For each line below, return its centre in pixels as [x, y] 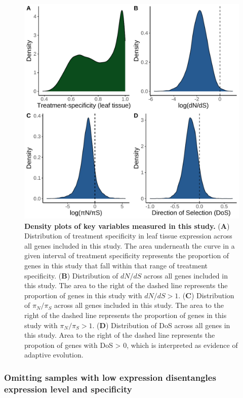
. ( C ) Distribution [206, 295]
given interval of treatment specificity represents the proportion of [127, 255]
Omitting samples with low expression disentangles [110, 377]
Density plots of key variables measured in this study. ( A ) [127, 226]
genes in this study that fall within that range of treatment [116, 265]
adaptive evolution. [54, 355]
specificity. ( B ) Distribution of [71, 275]
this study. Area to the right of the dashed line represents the [120, 335]
